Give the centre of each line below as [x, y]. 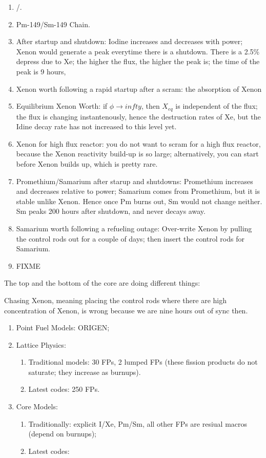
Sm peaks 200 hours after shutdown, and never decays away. [111, 211]
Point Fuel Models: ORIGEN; [63, 327]
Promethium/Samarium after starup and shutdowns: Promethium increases [135, 181]
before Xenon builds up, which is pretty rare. [87, 163]
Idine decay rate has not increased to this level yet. [96, 126]
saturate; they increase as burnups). [85, 372]
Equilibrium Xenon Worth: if [62, 106]
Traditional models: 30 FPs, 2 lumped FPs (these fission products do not [143, 362]
